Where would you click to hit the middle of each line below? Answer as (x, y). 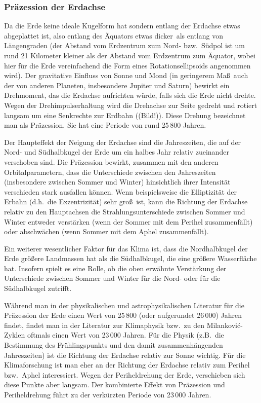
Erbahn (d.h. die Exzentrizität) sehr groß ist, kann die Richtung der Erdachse (126, 201)
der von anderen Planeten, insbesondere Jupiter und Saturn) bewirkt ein (117, 85)
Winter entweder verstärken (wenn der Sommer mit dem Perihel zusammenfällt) (128, 221)
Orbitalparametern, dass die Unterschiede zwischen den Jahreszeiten (110, 172)
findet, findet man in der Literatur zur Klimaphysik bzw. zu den (104, 325)
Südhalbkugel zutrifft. (38, 288)
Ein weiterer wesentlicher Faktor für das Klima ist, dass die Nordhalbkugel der (126, 248)
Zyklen (15, 335)
